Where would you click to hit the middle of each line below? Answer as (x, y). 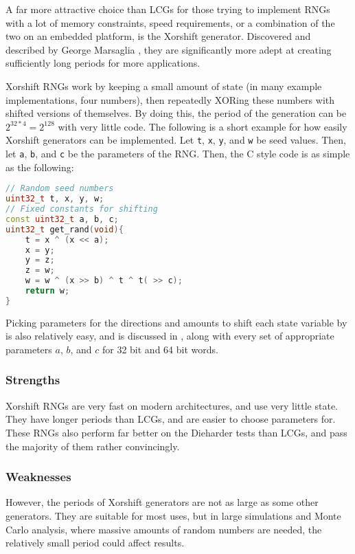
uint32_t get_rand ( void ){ (65, 229)
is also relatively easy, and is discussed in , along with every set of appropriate (170, 336)
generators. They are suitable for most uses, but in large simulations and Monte (173, 515)
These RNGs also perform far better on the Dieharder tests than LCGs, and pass (176, 432)
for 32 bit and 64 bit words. (160, 349)
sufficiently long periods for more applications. (103, 63)
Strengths (33, 380)
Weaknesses (38, 477)
